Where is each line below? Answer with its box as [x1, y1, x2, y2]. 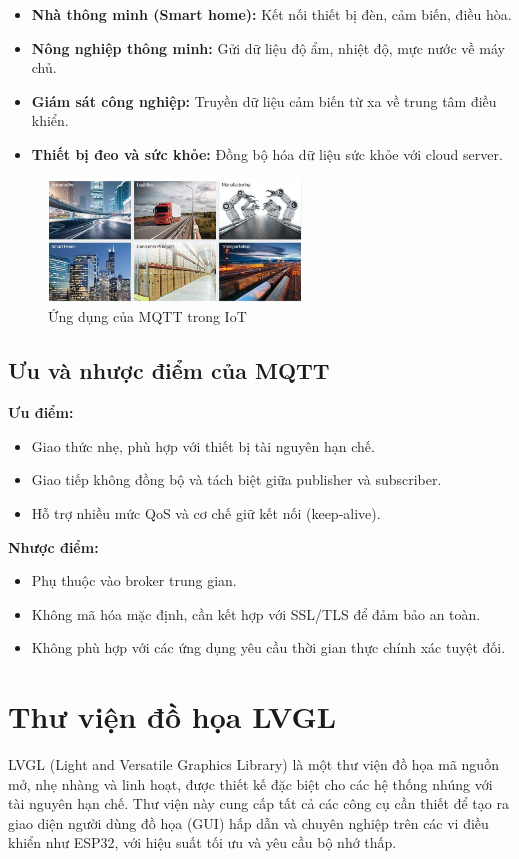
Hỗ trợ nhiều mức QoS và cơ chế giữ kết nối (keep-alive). [31, 503, 381, 523]
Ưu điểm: [8, 402, 74, 423]
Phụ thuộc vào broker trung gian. [31, 570, 237, 591]
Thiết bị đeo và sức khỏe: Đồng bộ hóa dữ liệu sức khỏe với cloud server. [31, 143, 503, 164]
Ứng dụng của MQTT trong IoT [48, 306, 247, 327]
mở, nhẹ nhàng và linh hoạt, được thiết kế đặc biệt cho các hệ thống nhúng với [8, 773, 493, 794]
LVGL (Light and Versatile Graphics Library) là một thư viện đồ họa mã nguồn [8, 754, 499, 775]
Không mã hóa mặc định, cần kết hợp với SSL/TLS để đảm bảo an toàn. [31, 603, 481, 624]
